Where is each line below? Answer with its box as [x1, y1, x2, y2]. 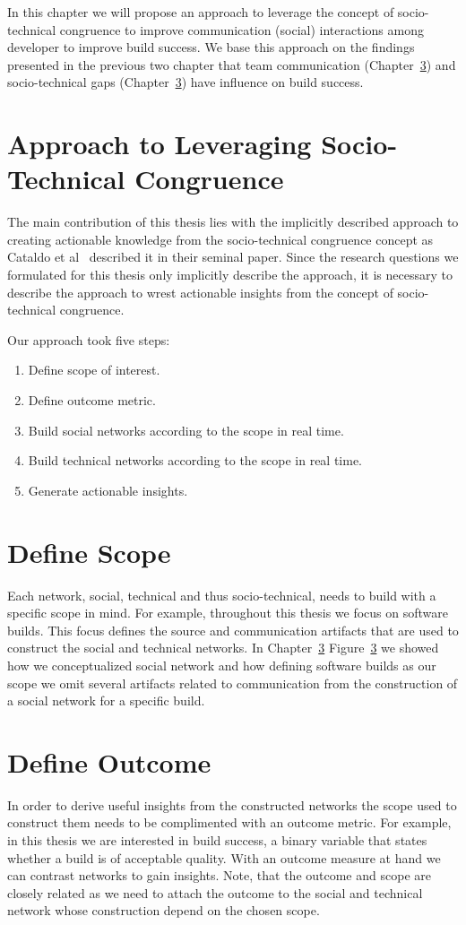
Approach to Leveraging [7, 125, 312, 162]
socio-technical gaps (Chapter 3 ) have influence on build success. [7, 73, 364, 91]
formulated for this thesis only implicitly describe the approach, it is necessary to [7, 265, 453, 284]
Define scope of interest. [28, 360, 160, 379]
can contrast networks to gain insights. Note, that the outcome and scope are [7, 866, 431, 885]
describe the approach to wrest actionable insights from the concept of [7, 282, 393, 301]
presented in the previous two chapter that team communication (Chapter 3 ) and [7, 55, 456, 73]
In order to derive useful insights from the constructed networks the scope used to [7, 795, 457, 814]
